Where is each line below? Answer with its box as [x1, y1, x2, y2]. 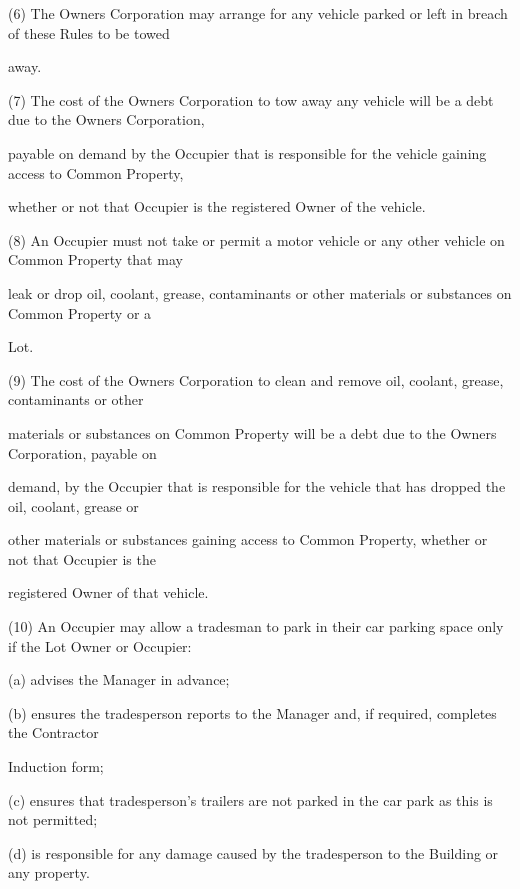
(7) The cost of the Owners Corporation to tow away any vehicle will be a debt [8, 89, 494, 110]
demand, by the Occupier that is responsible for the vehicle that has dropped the [8, 476, 506, 497]
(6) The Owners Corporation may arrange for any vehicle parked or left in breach [8, 3, 508, 23]
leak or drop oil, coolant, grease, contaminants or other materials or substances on [8, 282, 512, 303]
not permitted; [8, 809, 98, 830]
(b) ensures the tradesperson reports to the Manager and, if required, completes [8, 702, 497, 723]
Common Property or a [8, 302, 152, 323]
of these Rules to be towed [8, 22, 170, 43]
